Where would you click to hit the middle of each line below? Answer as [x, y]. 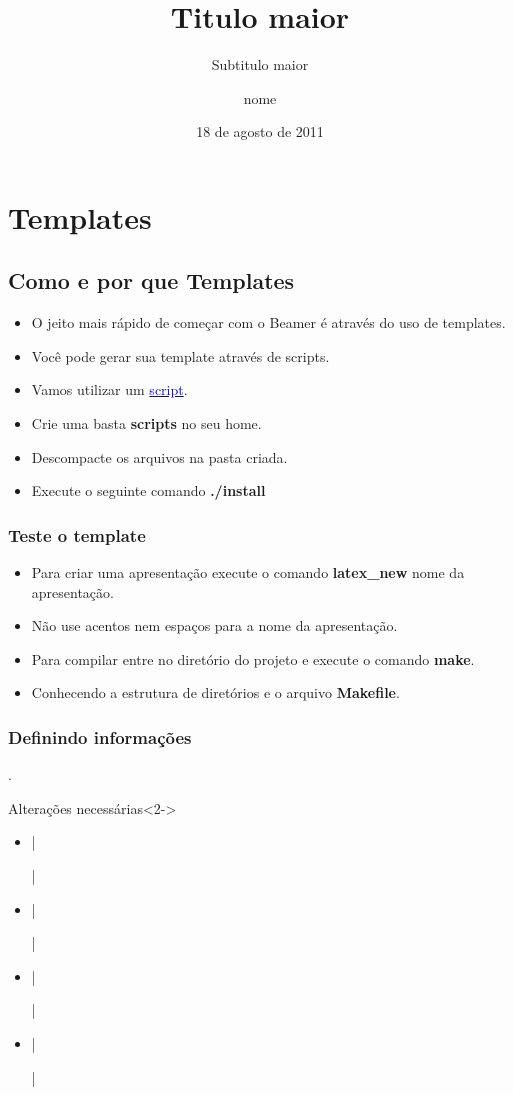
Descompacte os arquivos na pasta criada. [159, 456]
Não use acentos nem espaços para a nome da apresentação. [214, 625]
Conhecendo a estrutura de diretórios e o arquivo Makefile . [215, 692]
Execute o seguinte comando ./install [148, 490]
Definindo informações [100, 736]
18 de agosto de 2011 [260, 131]
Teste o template [77, 534]
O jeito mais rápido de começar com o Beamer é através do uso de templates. [268, 322]
